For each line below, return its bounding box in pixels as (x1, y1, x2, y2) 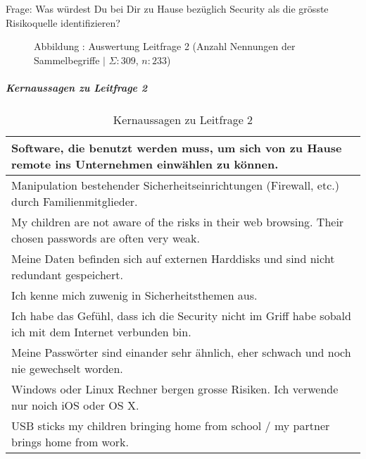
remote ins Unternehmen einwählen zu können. (11, 155, 279, 172)
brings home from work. (11, 433, 129, 450)
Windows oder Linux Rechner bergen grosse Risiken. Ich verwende (11, 380, 339, 397)
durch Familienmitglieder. (11, 192, 138, 209)
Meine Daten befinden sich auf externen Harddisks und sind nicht (11, 250, 335, 267)
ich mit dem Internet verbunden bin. (11, 323, 191, 340)
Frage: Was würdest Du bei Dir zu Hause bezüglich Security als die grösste (6, 1, 329, 16)
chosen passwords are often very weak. (11, 229, 201, 246)
